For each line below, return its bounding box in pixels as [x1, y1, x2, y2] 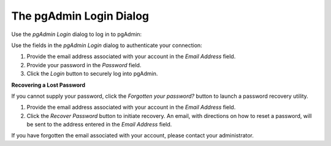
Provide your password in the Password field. [26, 61, 142, 68]
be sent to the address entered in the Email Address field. [26, 121, 172, 128]
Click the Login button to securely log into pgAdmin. [26, 70, 158, 78]
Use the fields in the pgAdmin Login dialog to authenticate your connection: [11, 42, 202, 49]
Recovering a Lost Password [11, 81, 86, 89]
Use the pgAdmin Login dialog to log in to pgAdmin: [11, 31, 142, 38]
